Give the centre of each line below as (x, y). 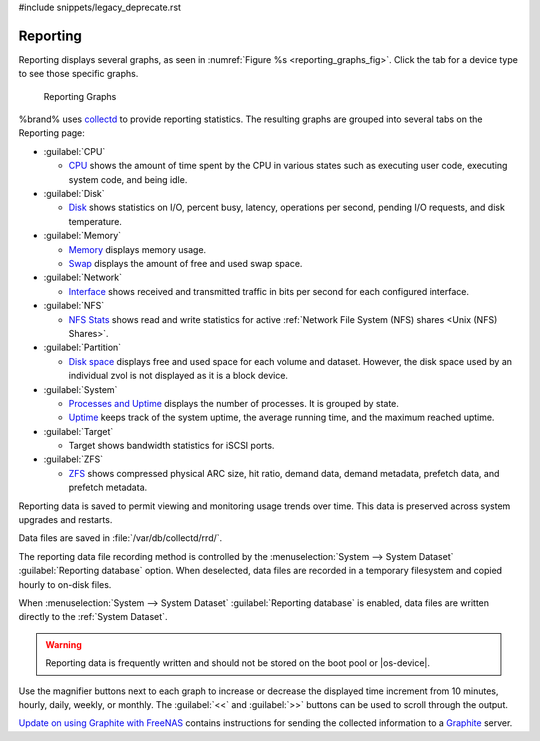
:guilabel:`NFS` (74, 306)
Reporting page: (51, 133)
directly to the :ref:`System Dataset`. (93, 617)
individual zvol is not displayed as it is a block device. (178, 376)
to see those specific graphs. (78, 74)
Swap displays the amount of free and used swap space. (185, 263)
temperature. (95, 221)
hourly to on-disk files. (65, 584)
